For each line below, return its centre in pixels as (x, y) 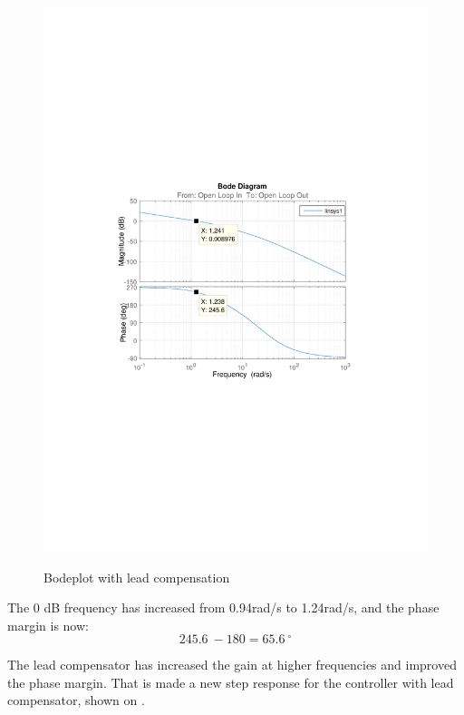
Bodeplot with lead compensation (137, 577)
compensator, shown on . (76, 700)
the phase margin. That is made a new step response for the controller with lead (231, 682)
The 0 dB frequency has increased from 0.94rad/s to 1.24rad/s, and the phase (223, 607)
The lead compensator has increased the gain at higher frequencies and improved (232, 665)
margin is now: (48, 625)
